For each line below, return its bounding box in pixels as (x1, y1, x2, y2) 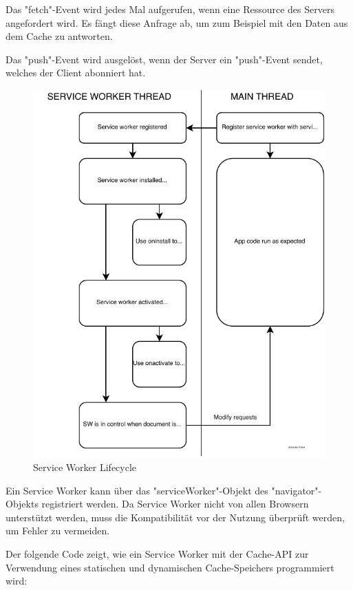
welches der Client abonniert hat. (6, 65, 146, 80)
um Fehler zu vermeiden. (6, 523, 110, 538)
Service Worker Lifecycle (33, 460, 137, 474)
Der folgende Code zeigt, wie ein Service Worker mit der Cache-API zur (6, 547, 309, 561)
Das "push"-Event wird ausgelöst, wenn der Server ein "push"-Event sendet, (6, 52, 323, 66)
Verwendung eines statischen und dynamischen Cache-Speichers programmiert (6, 560, 334, 574)
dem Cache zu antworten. (6, 29, 113, 43)
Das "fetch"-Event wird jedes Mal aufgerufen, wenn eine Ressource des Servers (6, 2, 334, 16)
